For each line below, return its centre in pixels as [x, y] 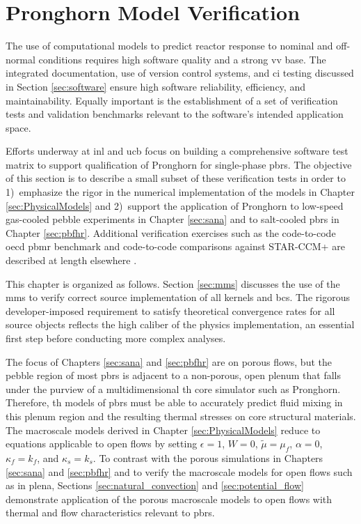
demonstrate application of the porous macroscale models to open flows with [169, 499]
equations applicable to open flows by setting [102, 444]
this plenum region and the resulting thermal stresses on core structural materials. [181, 416]
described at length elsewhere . [71, 260]
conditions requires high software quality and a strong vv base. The [182, 59]
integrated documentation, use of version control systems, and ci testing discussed [180, 73]
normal [21, 59]
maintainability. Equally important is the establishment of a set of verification [172, 100]
